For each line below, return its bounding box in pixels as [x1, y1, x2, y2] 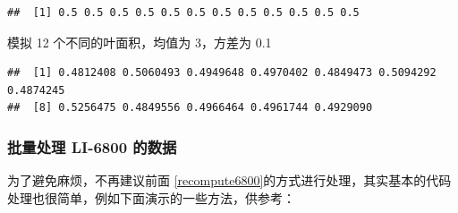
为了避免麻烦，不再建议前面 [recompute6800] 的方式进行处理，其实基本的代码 [7, 171, 452, 190]
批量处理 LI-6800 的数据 [7, 135, 177, 158]
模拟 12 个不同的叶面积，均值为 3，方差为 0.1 [7, 32, 272, 51]
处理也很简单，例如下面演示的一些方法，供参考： [7, 188, 295, 207]
